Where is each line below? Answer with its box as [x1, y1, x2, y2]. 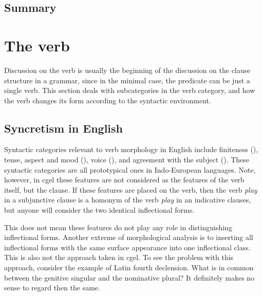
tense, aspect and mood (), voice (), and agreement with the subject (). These [4, 154, 250, 165]
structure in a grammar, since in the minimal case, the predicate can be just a [4, 75, 250, 85]
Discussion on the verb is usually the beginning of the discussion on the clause [4, 64, 251, 75]
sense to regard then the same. [4, 282, 100, 293]
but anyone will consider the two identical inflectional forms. [4, 205, 195, 215]
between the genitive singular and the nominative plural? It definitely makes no [4, 272, 255, 283]
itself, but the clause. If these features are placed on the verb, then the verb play [4, 184, 257, 195]
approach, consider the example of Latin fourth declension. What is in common [4, 262, 254, 273]
